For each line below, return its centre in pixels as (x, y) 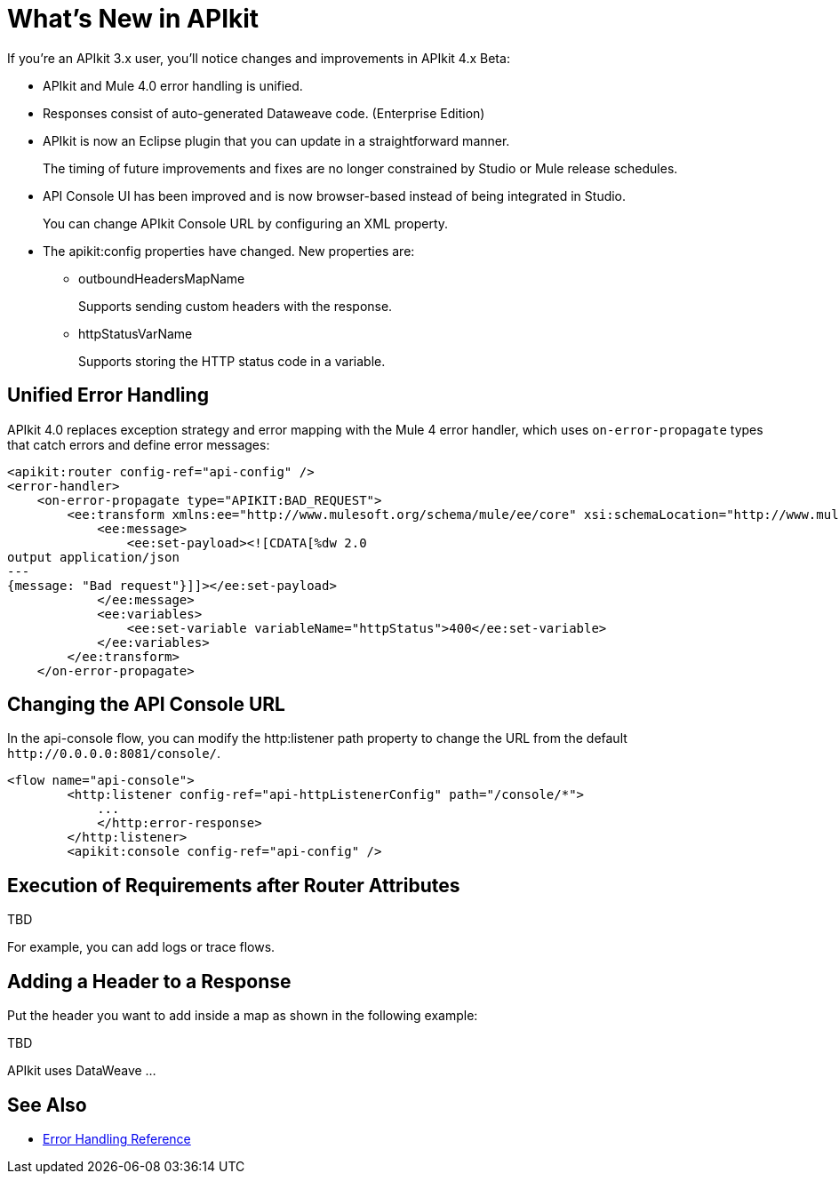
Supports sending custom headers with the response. (236, 306)
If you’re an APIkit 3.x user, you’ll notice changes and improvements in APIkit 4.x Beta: (259, 58)
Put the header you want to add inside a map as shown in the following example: (243, 1016)
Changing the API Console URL (146, 705)
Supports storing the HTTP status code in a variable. (232, 361)
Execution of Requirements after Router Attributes (234, 885)
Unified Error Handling (108, 395)
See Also (47, 1105)
